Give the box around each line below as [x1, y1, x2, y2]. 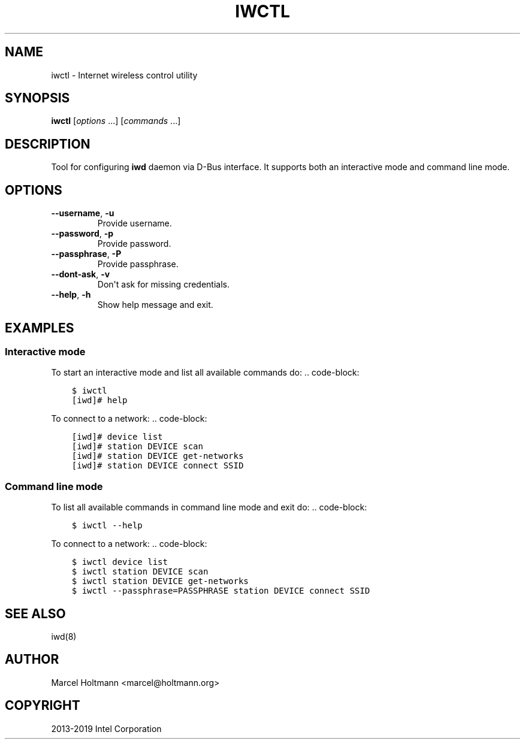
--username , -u [51, 208, 114, 219]
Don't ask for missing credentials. [97, 279, 230, 290]
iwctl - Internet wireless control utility [51, 69, 198, 80]
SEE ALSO [5, 606, 66, 621]
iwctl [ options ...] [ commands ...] [51, 116, 181, 126]
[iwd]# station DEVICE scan [71, 441, 203, 452]
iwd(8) [51, 631, 77, 642]
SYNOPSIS [5, 90, 70, 106]
